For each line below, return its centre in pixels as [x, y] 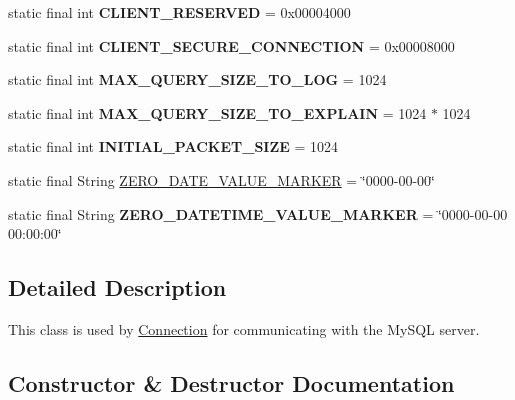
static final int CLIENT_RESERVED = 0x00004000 [179, 12]
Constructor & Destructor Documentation [231, 382]
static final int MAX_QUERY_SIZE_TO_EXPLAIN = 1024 [217, 112]
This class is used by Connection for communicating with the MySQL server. [244, 328]
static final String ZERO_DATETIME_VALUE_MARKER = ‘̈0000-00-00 [258, 213]
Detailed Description [117, 287]
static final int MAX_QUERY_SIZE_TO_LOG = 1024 [197, 79]
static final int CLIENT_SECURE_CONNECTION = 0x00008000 [231, 45]
